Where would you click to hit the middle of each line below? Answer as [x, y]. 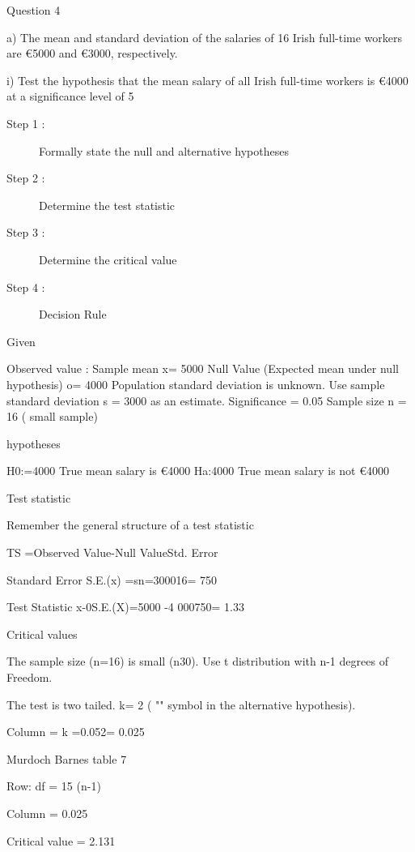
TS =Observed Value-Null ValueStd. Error [112, 552]
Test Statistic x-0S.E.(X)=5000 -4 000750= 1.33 [125, 607]
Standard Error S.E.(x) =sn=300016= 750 [112, 579]
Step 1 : [26, 123]
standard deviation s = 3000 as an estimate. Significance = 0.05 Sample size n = [207, 400]
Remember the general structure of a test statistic [130, 525]
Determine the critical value [108, 259]
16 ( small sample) [52, 416]
